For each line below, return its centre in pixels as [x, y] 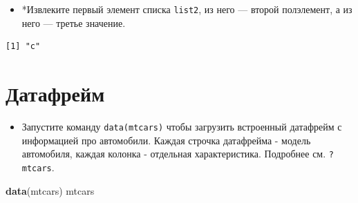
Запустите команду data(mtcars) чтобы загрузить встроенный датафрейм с [182, 126]
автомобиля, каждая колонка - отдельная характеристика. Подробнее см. [174, 154]
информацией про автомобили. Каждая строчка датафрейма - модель [166, 140]
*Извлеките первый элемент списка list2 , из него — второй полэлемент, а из [187, 9]
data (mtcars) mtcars [50, 190]
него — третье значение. [74, 22]
